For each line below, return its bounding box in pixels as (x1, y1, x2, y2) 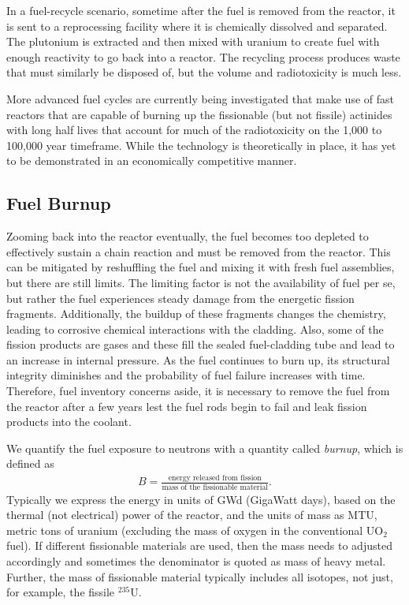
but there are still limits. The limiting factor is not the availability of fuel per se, (6, 274, 396, 290)
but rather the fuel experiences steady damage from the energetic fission (6, 289, 355, 306)
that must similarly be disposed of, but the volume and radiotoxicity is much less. (6, 64, 402, 80)
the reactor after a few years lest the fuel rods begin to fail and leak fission (6, 398, 367, 414)
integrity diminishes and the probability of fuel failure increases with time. (6, 367, 366, 383)
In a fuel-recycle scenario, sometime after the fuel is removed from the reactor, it (6, 2, 396, 18)
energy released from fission (168, 474, 262, 483)
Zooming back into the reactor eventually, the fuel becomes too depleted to (6, 228, 369, 245)
